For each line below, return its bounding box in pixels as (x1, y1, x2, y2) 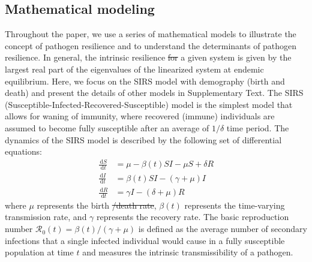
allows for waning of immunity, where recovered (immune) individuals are (5, 110, 275, 122)
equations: (5, 145, 42, 158)
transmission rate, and (5, 210, 87, 223)
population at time (5, 246, 74, 258)
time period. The (226, 121, 289, 134)
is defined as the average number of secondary (138, 222, 307, 235)
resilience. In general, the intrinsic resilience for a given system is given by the (5, 51, 292, 64)
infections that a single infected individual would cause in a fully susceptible (5, 234, 285, 246)
